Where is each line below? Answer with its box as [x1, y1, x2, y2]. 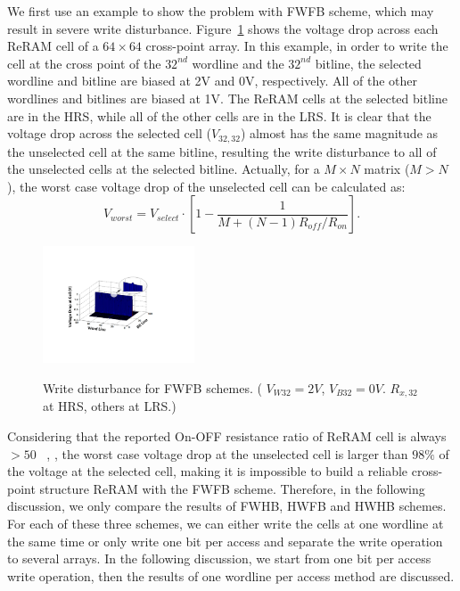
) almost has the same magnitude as [240, 124, 439, 143]
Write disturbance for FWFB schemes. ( [43, 378, 262, 397]
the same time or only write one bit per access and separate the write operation [7, 531, 443, 550]
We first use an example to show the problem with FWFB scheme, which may [7, 2, 434, 20]
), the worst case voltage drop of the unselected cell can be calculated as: [7, 176, 406, 195]
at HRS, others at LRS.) [43, 397, 177, 415]
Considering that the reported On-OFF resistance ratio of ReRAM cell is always [7, 427, 447, 446]
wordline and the [192, 53, 284, 72]
